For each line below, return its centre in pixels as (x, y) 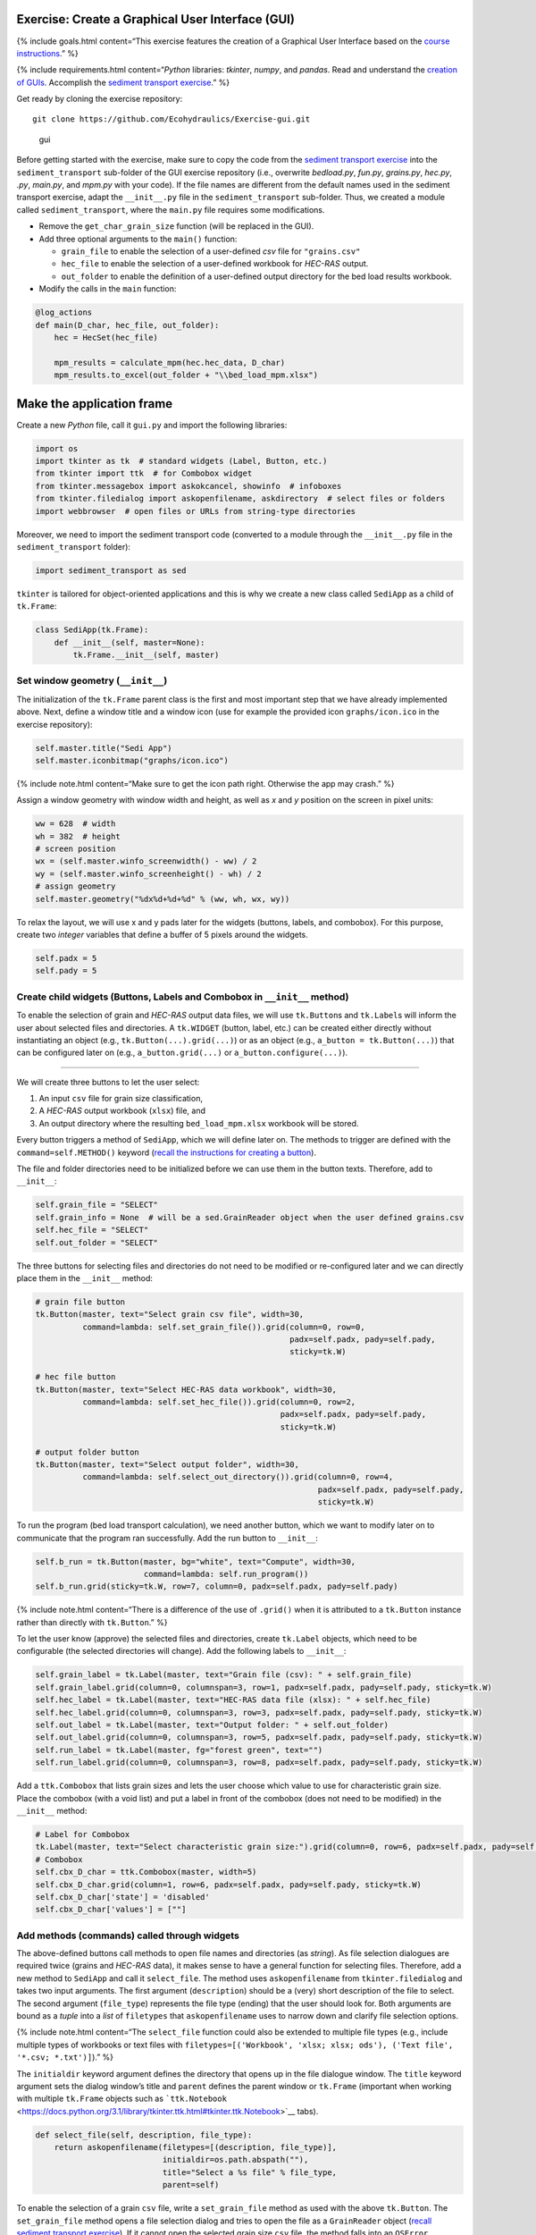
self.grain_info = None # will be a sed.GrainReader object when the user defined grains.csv (250, 1217)
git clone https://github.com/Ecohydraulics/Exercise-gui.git (172, 119)
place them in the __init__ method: (85, 1278)
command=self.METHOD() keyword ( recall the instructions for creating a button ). (167, 1152)
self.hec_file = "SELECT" (92, 1230)
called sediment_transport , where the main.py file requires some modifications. (171, 209)
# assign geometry (75, 886)
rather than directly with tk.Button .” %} (92, 1622)
